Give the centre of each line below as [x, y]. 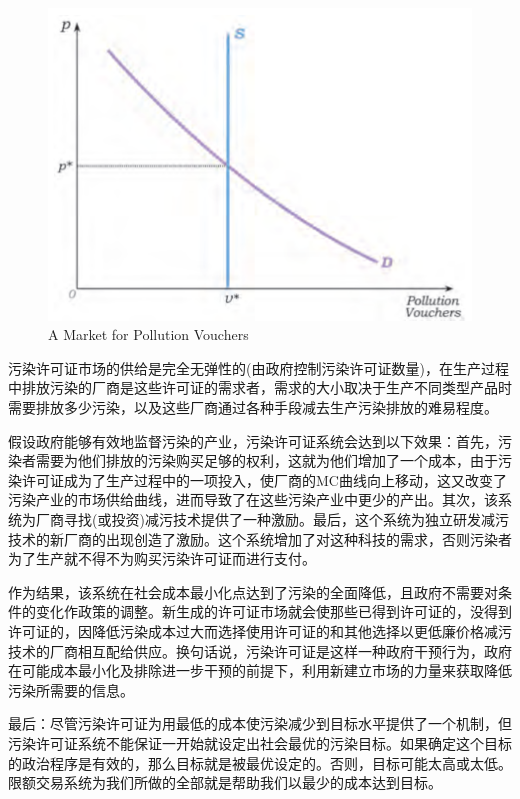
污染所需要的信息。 [71, 689]
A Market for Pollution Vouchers [148, 334]
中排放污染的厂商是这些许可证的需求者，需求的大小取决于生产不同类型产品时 [260, 387]
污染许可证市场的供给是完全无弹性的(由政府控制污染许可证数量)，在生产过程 [258, 367]
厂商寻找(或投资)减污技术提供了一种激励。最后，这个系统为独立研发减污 [272, 519]
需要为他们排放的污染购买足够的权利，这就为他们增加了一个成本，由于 [266, 460]
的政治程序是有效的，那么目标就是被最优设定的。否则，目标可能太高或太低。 [260, 762]
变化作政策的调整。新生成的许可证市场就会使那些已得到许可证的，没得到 [273, 611]
